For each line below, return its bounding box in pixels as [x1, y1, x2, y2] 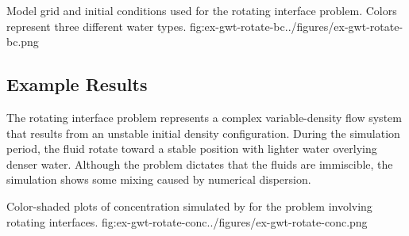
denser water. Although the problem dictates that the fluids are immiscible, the [6, 155, 393, 172]
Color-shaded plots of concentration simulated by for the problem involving [6, 197, 372, 214]
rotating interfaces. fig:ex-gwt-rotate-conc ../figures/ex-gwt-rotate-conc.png [6, 213, 368, 230]
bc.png [6, 33, 39, 50]
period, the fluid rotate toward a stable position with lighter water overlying [6, 140, 377, 157]
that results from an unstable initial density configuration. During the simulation [6, 124, 400, 141]
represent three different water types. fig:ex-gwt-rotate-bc [6, 17, 285, 34]
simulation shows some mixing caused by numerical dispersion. [6, 171, 311, 188]
